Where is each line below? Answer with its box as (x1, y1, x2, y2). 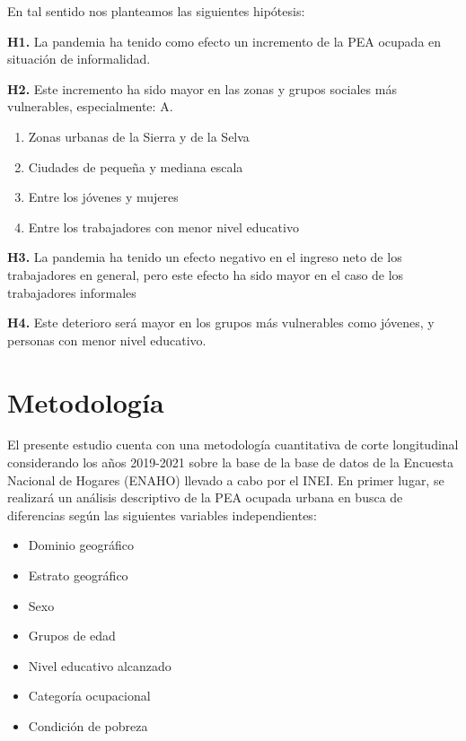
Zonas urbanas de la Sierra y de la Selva (28, 126, 250, 145)
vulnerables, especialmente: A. (7, 97, 173, 116)
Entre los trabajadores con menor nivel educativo (28, 217, 299, 236)
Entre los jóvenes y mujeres (28, 187, 179, 206)
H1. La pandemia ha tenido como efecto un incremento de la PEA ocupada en (7, 31, 442, 50)
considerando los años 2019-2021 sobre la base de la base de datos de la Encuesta (7, 453, 454, 472)
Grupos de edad (28, 626, 116, 645)
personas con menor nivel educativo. (7, 330, 207, 349)
